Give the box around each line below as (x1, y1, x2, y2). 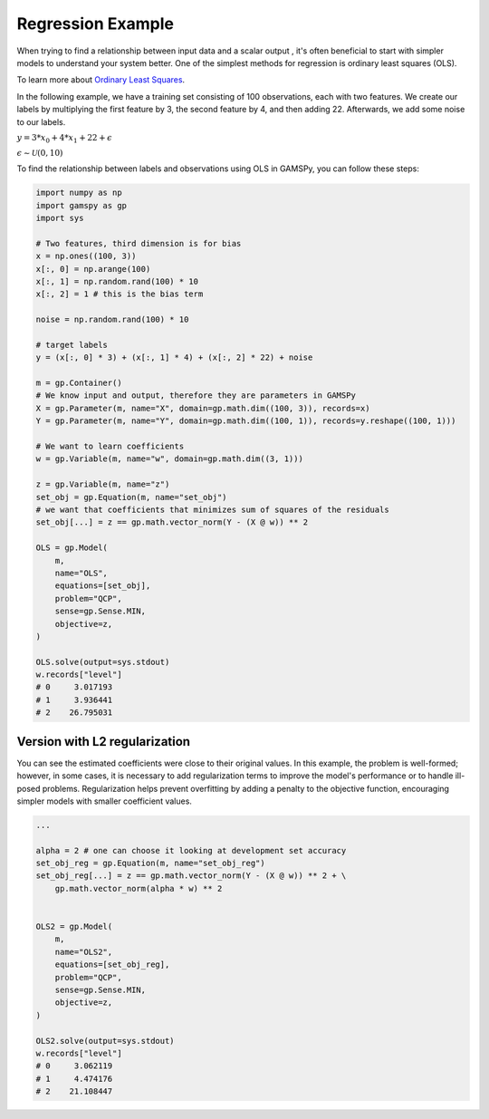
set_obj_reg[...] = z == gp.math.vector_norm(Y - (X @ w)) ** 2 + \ (35, 871, 347, 881)
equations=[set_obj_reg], (54, 960, 170, 969)
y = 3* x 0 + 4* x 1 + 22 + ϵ (16, 132, 112, 145)
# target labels (35, 340, 109, 350)
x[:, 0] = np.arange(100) (35, 264, 151, 274)
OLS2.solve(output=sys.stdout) (35, 1036, 176, 1046)
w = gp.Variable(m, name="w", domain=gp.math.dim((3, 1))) (35, 454, 303, 464)
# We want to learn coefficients (35, 441, 185, 452)
